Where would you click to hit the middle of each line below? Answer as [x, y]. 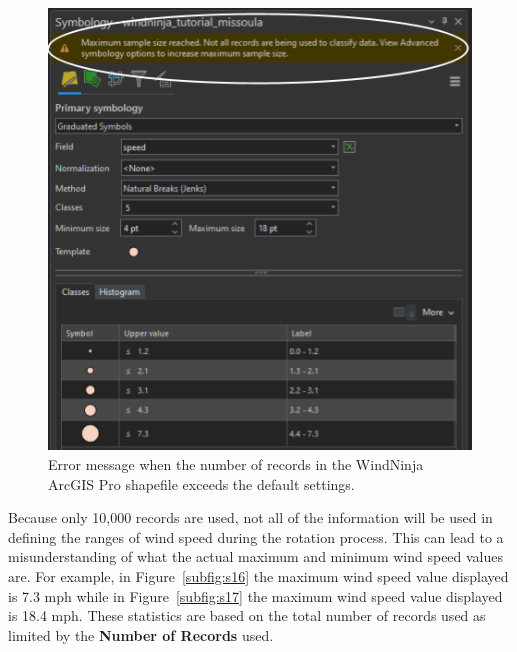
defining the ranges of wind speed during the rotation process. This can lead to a [256, 536]
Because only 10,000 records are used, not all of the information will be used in [250, 517]
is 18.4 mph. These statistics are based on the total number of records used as [247, 615]
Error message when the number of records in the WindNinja [236, 464]
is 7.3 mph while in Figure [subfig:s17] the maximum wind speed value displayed [255, 595]
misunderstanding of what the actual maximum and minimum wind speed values [256, 556]
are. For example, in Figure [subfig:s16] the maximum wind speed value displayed [258, 576]
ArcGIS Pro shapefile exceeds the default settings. [201, 483]
